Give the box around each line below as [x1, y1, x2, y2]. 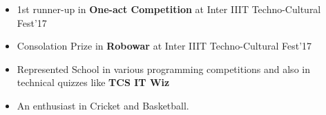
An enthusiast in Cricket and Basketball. [17, 98, 189, 112]
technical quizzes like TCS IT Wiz [17, 75, 170, 90]
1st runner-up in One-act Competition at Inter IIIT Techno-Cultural [17, 2, 321, 16]
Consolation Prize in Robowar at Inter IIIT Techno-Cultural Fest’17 [17, 39, 312, 53]
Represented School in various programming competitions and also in [17, 61, 310, 76]
